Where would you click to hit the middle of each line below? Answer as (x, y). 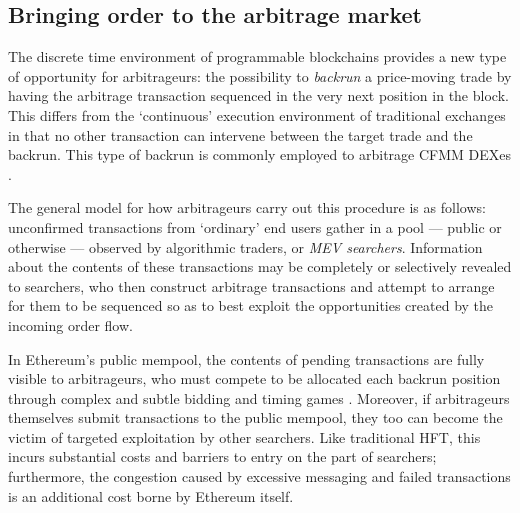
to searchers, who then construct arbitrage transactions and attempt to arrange (251, 285)
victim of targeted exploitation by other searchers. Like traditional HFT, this (244, 436)
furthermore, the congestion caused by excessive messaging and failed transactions (259, 476)
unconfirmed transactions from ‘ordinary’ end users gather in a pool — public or (255, 226)
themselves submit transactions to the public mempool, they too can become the (255, 417)
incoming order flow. (70, 324)
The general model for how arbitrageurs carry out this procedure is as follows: (247, 207)
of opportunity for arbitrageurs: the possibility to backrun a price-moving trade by (260, 75)
